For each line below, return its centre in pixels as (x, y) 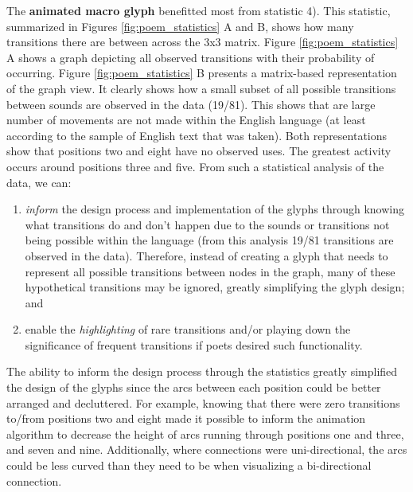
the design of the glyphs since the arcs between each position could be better (194, 387)
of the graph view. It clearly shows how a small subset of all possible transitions (201, 88)
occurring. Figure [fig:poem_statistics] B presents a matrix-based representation (202, 73)
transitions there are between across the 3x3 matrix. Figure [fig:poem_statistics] (203, 42)
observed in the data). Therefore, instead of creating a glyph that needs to (206, 255)
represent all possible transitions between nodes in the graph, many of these (210, 271)
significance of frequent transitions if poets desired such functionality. (194, 344)
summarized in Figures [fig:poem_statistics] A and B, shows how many (180, 26)
